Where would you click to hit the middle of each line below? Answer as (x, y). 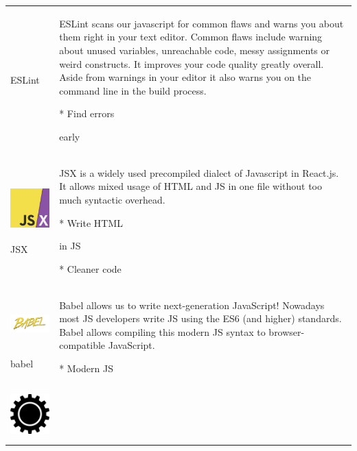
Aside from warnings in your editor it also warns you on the (185, 77)
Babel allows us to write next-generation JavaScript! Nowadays (192, 305)
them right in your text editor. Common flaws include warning (191, 37)
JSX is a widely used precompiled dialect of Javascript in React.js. (199, 172)
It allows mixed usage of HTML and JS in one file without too (191, 186)
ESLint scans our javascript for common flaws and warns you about (201, 23)
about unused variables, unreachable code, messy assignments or (194, 50)
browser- (287, 331)
